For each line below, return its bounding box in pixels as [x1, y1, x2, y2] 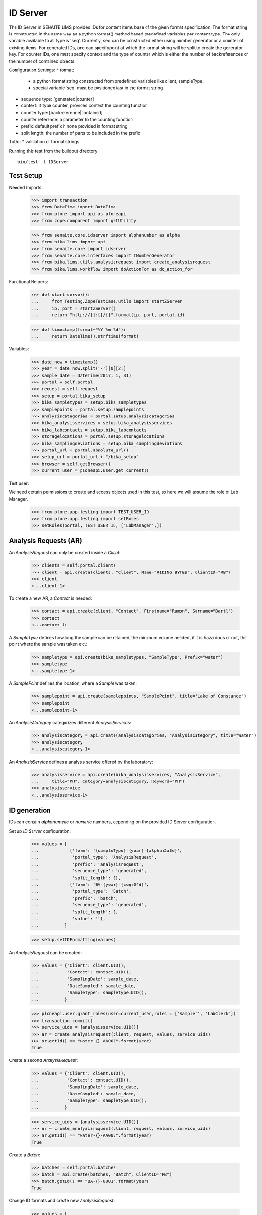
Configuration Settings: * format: [9, 67, 75, 73]
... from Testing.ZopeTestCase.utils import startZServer [31, 299, 182, 304]
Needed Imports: [9, 185, 43, 191]
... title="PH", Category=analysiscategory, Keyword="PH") [31, 779, 185, 784]
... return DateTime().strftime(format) [31, 333, 139, 339]
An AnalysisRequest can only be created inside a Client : [9, 550, 121, 555]
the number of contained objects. [9, 58, 76, 64]
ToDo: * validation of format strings [9, 139, 80, 145]
